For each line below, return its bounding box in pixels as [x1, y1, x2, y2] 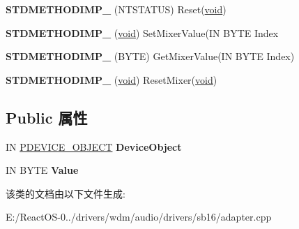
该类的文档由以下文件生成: [6, 186, 125, 200]
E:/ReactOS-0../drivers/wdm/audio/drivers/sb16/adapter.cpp [6, 209, 272, 224]
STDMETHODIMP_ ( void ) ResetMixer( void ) [6, 72, 217, 87]
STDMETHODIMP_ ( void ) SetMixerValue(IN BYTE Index [6, 25, 279, 40]
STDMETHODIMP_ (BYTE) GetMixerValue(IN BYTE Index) [6, 49, 295, 64]
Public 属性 [6, 106, 88, 128]
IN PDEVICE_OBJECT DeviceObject [6, 139, 182, 154]
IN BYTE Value [6, 163, 79, 177]
